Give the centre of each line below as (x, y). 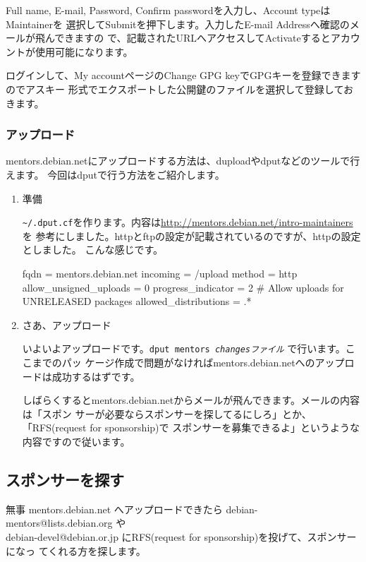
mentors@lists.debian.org (59, 523)
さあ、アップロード (67, 324)
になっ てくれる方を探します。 (76, 550)
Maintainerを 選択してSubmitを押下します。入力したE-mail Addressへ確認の (178, 24)
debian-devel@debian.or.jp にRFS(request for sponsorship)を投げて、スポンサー (181, 536)
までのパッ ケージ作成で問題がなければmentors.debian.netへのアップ (188, 363)
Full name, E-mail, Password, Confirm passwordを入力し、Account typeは (168, 10)
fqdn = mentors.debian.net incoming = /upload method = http (160, 273)
